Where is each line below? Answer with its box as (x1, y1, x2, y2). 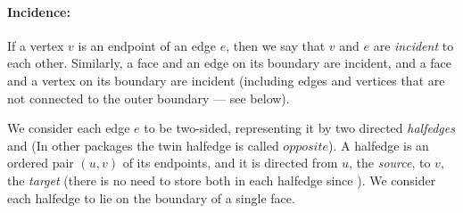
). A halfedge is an (328, 135, 429, 154)
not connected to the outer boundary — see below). (7, 88, 290, 107)
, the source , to (348, 153, 431, 172)
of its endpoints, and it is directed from (122, 153, 338, 172)
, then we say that (226, 36, 326, 54)
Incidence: (7, 2, 70, 20)
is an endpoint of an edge (78, 36, 217, 54)
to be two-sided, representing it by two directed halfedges (144, 119, 455, 137)
